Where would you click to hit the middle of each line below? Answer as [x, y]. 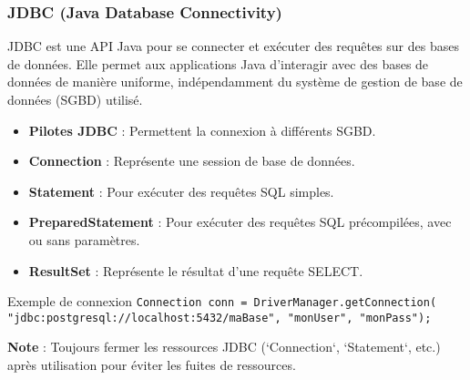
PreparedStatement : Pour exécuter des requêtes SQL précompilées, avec [240, 222]
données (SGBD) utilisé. [75, 99]
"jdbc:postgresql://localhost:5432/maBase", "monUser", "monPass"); [220, 318]
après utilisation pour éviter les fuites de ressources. [152, 365]
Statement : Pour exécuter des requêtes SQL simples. [181, 191]
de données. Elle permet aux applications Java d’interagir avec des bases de [218, 63]
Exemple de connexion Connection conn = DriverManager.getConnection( [222, 301]
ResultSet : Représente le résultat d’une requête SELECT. [196, 270]
